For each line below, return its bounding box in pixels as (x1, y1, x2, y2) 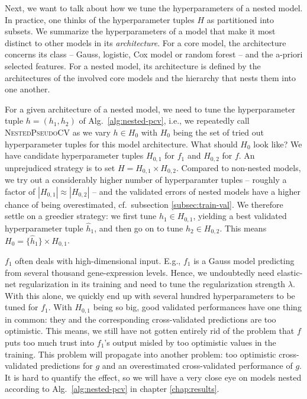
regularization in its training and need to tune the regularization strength (19, 278, 286, 290)
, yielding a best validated (193, 210, 287, 222)
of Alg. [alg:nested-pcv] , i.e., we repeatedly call (79, 114, 250, 127)
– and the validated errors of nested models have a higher (92, 185, 301, 197)
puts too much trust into (5, 336, 95, 349)
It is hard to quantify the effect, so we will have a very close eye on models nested (5, 371, 302, 383)
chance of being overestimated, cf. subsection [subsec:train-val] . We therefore (5, 198, 283, 210)
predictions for (40, 359, 93, 372)
